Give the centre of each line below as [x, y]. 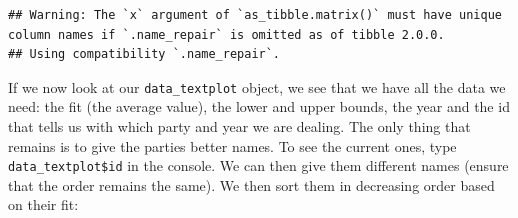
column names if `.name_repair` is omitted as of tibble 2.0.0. [226, 34]
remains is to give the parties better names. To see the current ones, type [232, 145]
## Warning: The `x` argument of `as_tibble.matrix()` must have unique [255, 15]
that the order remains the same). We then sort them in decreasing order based [251, 184]
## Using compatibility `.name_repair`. [144, 54]
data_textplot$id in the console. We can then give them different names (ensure [258, 165]
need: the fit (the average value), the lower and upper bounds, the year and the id [259, 106]
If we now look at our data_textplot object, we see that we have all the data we [257, 86]
